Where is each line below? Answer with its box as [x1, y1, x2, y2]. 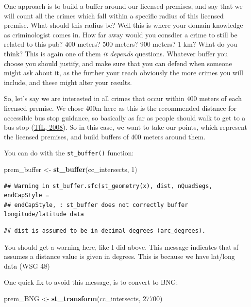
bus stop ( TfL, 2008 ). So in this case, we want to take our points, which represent [4, 122, 247, 132]
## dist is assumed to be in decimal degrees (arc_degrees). [4, 227, 206, 234]
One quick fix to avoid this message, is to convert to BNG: [4, 277, 178, 287]
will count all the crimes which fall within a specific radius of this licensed [4, 10, 224, 20]
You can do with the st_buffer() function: [4, 148, 134, 158]
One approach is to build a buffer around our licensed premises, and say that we [4, 1, 243, 11]
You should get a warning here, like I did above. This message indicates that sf [4, 241, 239, 252]
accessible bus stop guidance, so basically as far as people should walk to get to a [4, 112, 246, 122]
